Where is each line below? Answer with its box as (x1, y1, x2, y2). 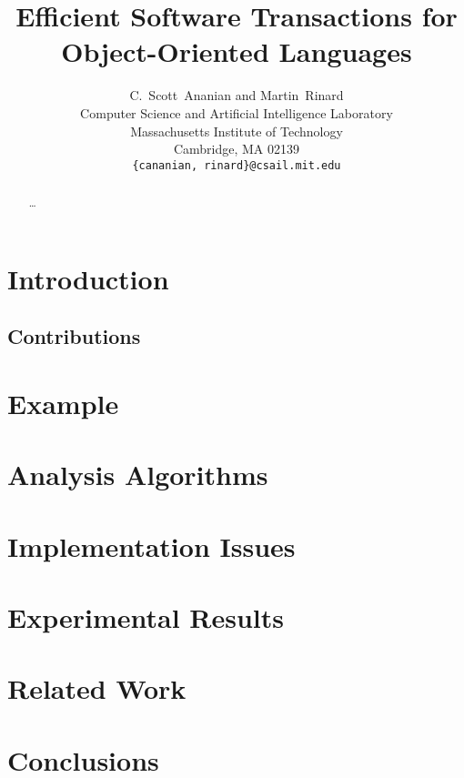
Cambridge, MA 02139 (173, 139, 300, 158)
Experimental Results (7, 599, 284, 636)
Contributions (7, 322, 141, 350)
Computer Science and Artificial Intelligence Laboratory (80, 103, 393, 122)
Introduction (7, 259, 169, 297)
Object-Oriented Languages (61, 33, 412, 70)
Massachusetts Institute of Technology (130, 121, 343, 140)
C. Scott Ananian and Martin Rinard (129, 86, 344, 105)
